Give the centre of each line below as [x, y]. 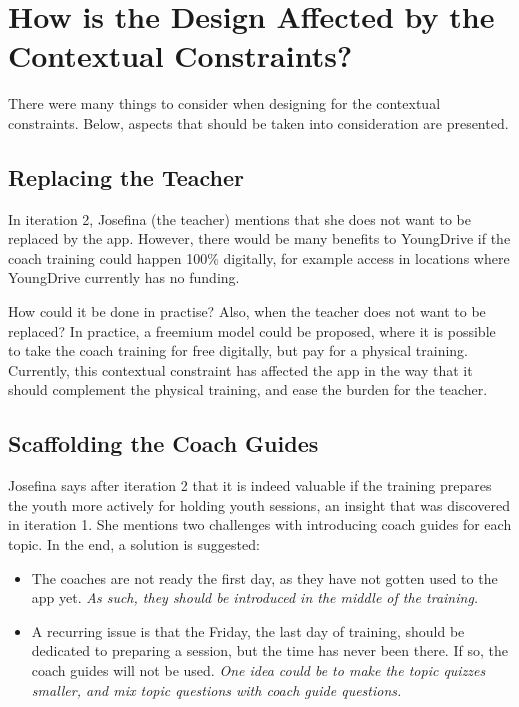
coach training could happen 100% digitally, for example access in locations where [259, 257]
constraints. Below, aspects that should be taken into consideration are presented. [258, 122]
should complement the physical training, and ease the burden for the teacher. [248, 389]
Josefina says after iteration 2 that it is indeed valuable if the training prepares [250, 485]
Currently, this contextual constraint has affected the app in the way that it [240, 369]
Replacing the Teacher [126, 176]
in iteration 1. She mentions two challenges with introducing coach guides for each [260, 524]
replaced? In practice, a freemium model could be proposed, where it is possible [252, 330]
